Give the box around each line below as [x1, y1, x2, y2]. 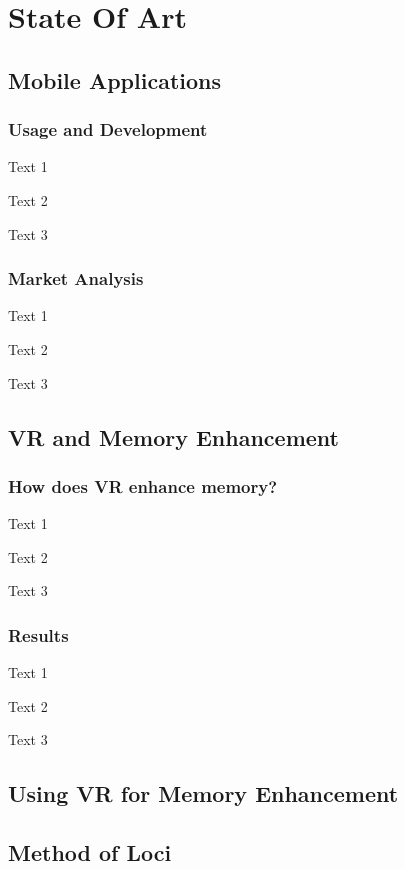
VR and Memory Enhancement [8, 421, 339, 452]
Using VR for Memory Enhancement [8, 778, 399, 809]
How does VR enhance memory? [8, 473, 278, 498]
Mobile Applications [8, 64, 222, 95]
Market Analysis [8, 266, 144, 291]
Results [8, 622, 69, 647]
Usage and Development [8, 117, 208, 142]
